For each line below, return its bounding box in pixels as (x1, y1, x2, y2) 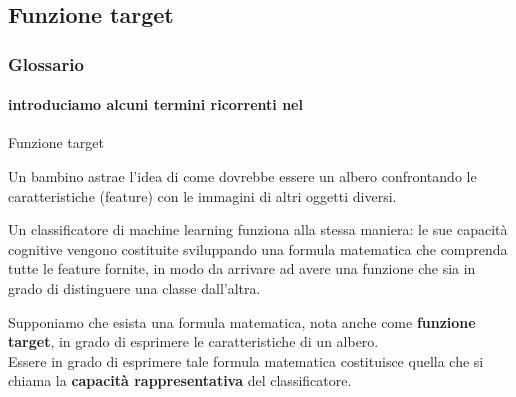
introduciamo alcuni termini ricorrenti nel (8, 94, 303, 115)
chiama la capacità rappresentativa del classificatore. (8, 370, 352, 391)
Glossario (8, 51, 84, 76)
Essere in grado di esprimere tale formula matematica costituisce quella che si (8, 350, 484, 371)
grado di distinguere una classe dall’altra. (8, 277, 261, 298)
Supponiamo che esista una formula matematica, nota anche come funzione (8, 311, 476, 332)
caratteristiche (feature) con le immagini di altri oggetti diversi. (8, 185, 397, 206)
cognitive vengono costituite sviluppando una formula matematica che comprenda (8, 238, 508, 259)
